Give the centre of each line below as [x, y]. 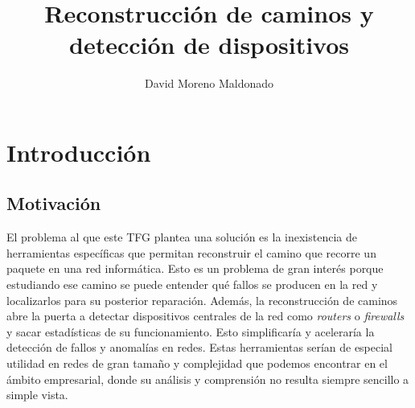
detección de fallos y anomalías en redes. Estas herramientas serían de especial [200, 347]
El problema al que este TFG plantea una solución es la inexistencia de [182, 237]
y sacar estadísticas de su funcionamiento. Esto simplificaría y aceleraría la [191, 331]
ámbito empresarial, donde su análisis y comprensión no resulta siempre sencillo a [208, 379]
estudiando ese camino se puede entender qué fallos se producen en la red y [192, 284]
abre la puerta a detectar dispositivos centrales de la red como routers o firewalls [205, 316]
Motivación [54, 203]
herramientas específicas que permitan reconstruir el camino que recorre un [191, 252]
